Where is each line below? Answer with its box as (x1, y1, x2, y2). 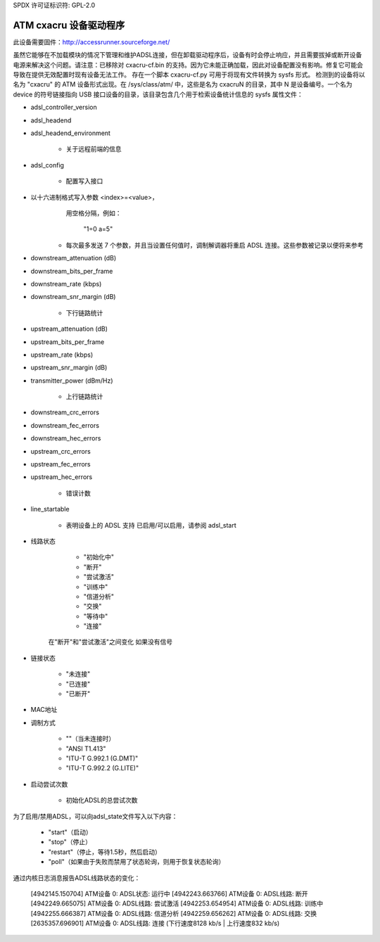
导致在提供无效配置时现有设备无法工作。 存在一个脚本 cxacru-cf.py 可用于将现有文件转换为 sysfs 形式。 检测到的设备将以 (13, 70, 365, 79)
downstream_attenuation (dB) (30, 254, 117, 262)
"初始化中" (83, 553, 115, 561)
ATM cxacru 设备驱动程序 (13, 19, 125, 31)
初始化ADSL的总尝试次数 (65, 796, 138, 805)
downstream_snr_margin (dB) (30, 293, 116, 301)
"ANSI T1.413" (65, 744, 106, 753)
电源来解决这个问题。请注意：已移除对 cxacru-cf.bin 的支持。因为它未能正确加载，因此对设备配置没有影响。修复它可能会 (13, 61, 364, 69)
